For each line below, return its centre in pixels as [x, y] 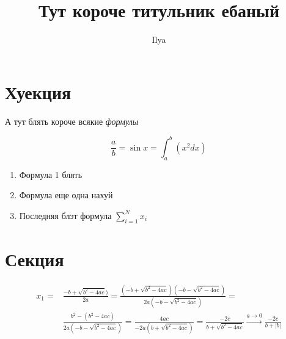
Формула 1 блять [51, 174]
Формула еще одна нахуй [66, 195]
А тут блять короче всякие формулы [72, 121]
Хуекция [38, 91]
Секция [35, 259]
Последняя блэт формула [65, 215]
